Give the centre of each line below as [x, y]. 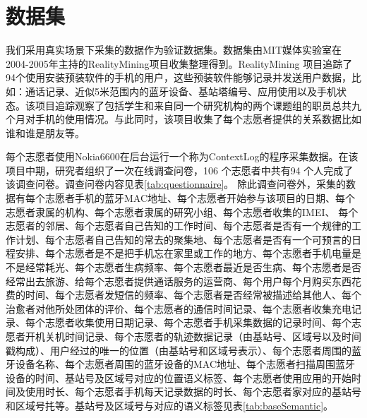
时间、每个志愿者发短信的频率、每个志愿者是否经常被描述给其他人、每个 [193, 295]
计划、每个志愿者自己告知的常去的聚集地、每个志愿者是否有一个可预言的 [183, 239]
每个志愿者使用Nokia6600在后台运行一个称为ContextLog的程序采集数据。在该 [182, 156]
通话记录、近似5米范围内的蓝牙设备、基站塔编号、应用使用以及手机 [181, 91]
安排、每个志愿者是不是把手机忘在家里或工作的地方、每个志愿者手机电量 [183, 253]
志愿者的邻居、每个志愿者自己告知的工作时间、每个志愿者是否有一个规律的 [179, 226]
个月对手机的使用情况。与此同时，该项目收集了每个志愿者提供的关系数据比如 [183, 119]
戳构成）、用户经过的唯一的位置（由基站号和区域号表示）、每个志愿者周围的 [179, 350]
